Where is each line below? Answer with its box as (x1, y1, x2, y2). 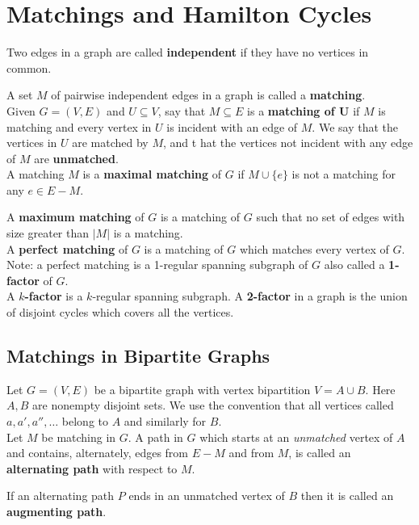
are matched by (72, 134, 149, 151)
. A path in (128, 428, 183, 445)
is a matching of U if (247, 102, 360, 119)
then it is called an (300, 487, 394, 504)
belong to (61, 413, 108, 430)
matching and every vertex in (6, 118, 152, 135)
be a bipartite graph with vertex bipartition (94, 380, 311, 397)
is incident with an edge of (166, 118, 298, 135)
